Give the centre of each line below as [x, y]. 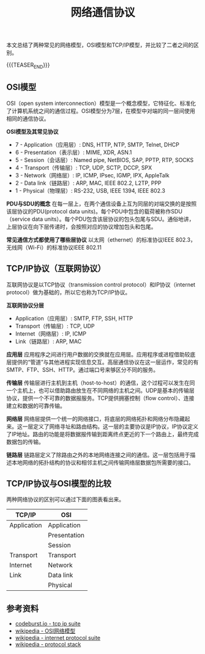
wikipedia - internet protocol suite [58, 638]
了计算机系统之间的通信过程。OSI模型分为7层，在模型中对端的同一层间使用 [101, 110]
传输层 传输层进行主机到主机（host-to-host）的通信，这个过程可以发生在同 [101, 383]
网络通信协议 [102, 13]
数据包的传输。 [25, 442]
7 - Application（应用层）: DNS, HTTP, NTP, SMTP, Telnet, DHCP [97, 144]
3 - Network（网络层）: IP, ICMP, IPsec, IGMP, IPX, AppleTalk [92, 175]
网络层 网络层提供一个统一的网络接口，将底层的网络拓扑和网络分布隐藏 [95, 418]
